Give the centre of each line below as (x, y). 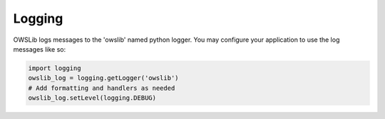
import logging (55, 68)
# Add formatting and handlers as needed (102, 88)
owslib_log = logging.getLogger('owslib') (103, 78)
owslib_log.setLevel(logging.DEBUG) (92, 98)
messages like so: (40, 49)
